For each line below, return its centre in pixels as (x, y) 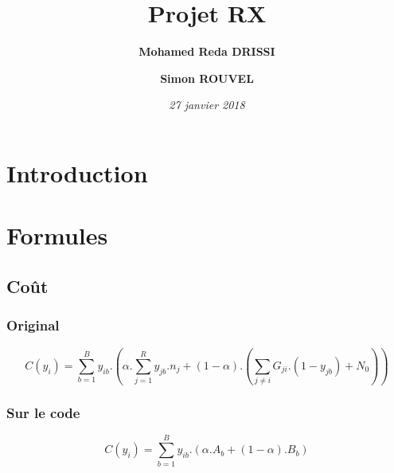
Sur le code (43, 413)
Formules (57, 235)
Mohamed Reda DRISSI (207, 51)
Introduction (77, 172)
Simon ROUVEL (207, 78)
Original (33, 325)
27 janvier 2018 (207, 105)
